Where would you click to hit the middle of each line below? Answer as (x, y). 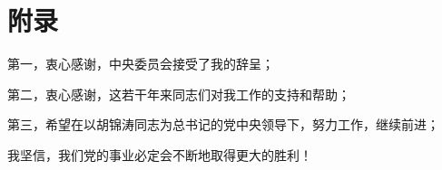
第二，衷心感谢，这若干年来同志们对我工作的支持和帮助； (179, 94)
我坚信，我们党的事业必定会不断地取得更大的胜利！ (160, 154)
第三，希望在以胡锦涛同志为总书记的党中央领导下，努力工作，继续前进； (223, 124)
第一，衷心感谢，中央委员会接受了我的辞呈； (141, 64)
